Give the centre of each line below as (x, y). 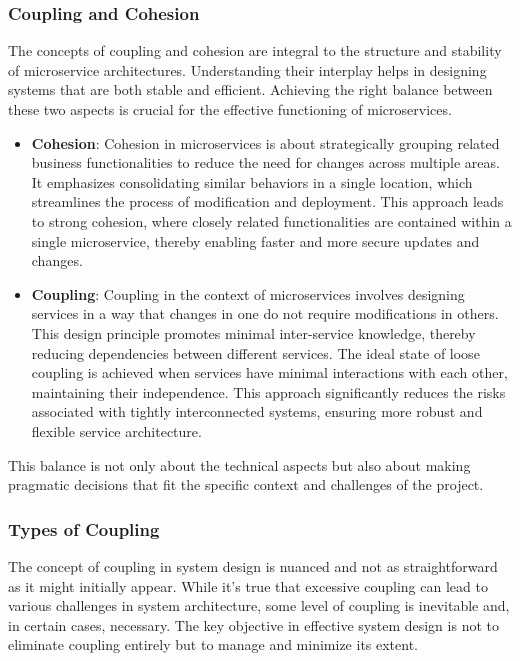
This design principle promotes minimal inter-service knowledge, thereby (253, 332)
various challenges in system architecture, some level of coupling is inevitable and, (259, 605)
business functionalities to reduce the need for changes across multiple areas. (265, 162)
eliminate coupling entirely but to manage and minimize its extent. (213, 644)
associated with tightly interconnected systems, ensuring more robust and (257, 411)
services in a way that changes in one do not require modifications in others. (265, 313)
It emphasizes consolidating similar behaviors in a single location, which (252, 181)
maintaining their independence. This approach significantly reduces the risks (268, 391)
